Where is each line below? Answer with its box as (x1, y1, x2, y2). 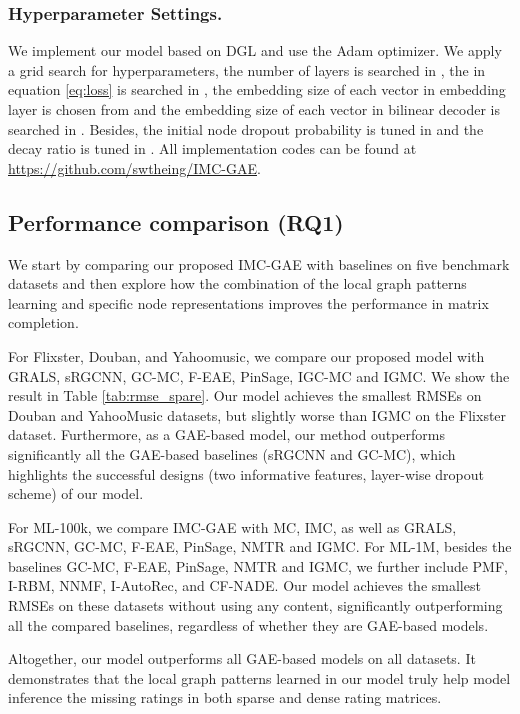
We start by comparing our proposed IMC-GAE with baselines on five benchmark (8, 253, 510, 274)
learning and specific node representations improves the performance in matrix (8, 292, 489, 313)
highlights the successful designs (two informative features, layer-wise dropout (8, 463, 484, 484)
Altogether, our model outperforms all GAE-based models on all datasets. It (8, 648, 476, 669)
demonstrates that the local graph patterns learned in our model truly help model (8, 667, 511, 688)
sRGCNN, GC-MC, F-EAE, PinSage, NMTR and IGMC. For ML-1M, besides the (8, 536, 512, 557)
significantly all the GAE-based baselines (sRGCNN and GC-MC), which (8, 443, 456, 464)
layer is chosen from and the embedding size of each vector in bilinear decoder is (8, 99, 501, 119)
